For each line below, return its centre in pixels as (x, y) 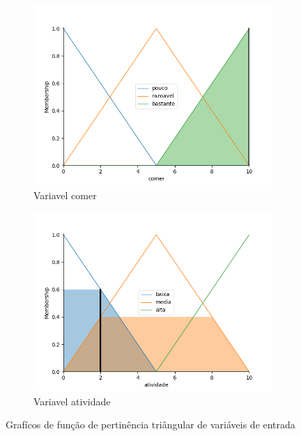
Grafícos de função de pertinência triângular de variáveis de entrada (150, 425)
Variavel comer (65, 195)
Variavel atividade (72, 401)
